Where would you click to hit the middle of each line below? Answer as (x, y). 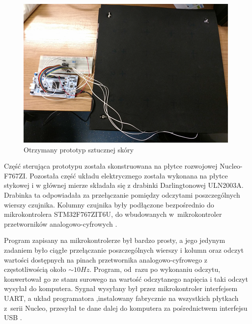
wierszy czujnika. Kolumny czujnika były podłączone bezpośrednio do (109, 204)
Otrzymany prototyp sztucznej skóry (79, 149)
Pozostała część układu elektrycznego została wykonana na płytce (129, 175)
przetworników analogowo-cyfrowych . (61, 223)
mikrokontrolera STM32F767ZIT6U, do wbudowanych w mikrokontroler (113, 214)
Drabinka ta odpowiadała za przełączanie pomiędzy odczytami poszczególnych (122, 194)
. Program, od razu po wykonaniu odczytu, (155, 269)
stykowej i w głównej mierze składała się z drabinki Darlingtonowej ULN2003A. (124, 185)
